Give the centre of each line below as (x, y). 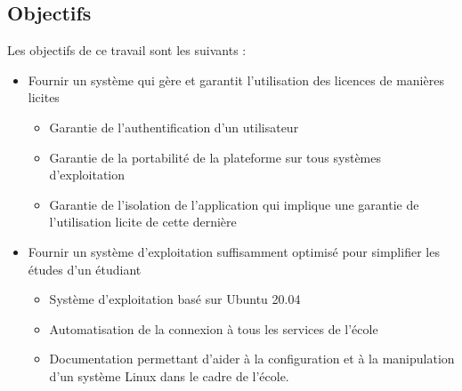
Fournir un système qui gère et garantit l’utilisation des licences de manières (236, 80)
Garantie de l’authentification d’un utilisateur (174, 127)
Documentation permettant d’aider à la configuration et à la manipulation (252, 359)
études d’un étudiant (85, 269)
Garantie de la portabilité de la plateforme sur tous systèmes (215, 157)
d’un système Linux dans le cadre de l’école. (169, 375)
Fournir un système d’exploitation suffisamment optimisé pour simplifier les (234, 251)
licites (44, 97)
